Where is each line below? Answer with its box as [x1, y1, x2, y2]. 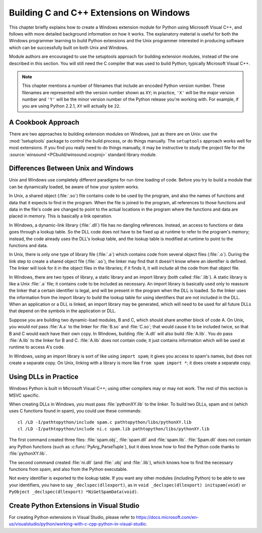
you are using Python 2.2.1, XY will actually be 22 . [22, 103, 121, 109]
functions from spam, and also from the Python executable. [9, 466, 128, 472]
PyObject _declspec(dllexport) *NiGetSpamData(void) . [9, 489, 138, 495]
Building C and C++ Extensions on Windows [9, 7, 190, 18]
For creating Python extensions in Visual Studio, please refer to [9, 515, 135, 520]
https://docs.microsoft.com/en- [136, 515, 199, 520]
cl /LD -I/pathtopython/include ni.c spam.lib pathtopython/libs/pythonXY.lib [17, 426, 210, 432]
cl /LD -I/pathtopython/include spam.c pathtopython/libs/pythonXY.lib [17, 419, 192, 425]
